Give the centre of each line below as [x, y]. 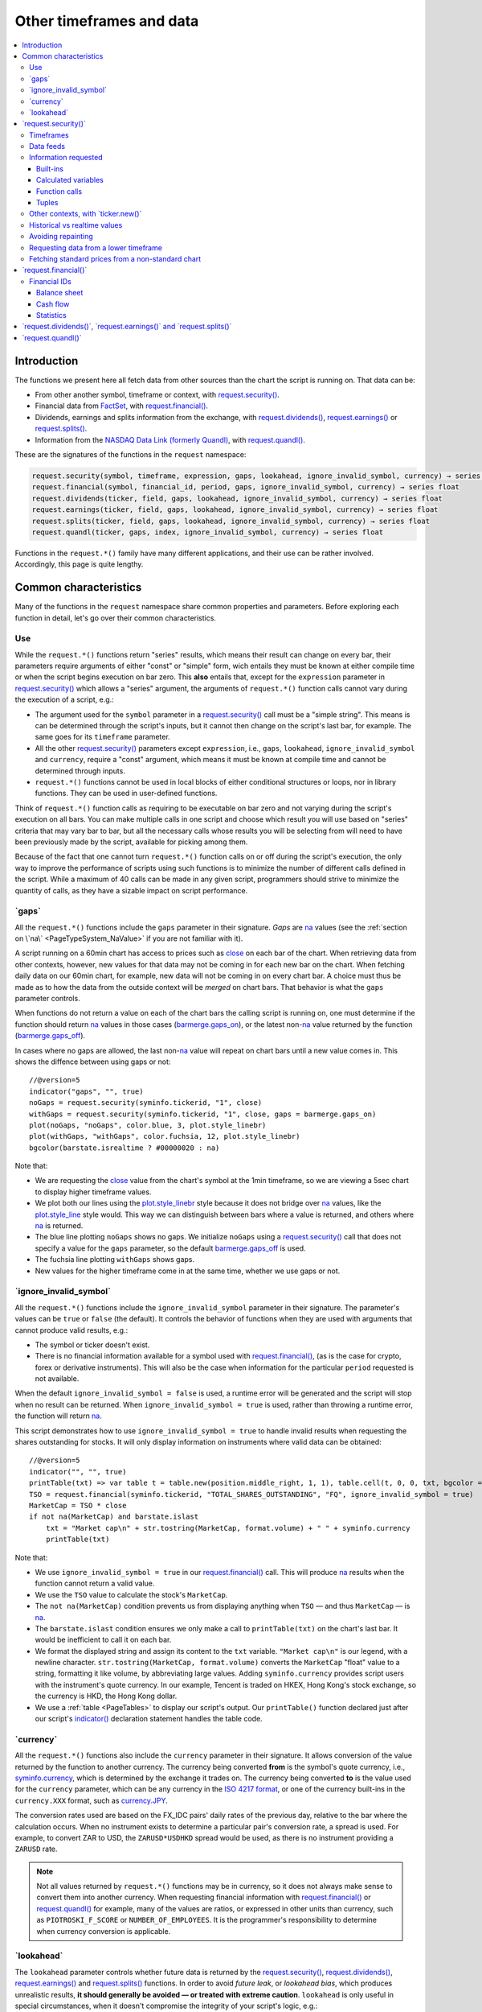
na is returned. [59, 1226]
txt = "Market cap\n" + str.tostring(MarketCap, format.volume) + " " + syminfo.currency [228, 1528]
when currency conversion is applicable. [104, 1931]
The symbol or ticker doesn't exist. [92, 1345]
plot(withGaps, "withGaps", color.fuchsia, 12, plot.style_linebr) [165, 1136]
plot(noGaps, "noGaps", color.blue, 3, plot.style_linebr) [148, 1125]
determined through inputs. [80, 771]
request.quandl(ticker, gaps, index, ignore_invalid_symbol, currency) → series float [208, 532]
